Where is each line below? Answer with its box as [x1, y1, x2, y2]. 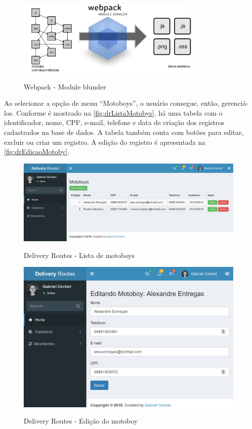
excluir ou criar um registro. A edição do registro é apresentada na [4, 136, 206, 147]
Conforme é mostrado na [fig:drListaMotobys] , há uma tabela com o [16, 107, 223, 118]
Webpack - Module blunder [24, 81, 106, 91]
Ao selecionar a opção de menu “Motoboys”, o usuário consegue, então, [4, 98, 219, 108]
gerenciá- [221, 98, 249, 108]
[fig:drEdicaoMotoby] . [4, 146, 70, 157]
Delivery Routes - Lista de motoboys [24, 250, 135, 260]
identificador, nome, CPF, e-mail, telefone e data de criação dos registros [4, 117, 225, 128]
